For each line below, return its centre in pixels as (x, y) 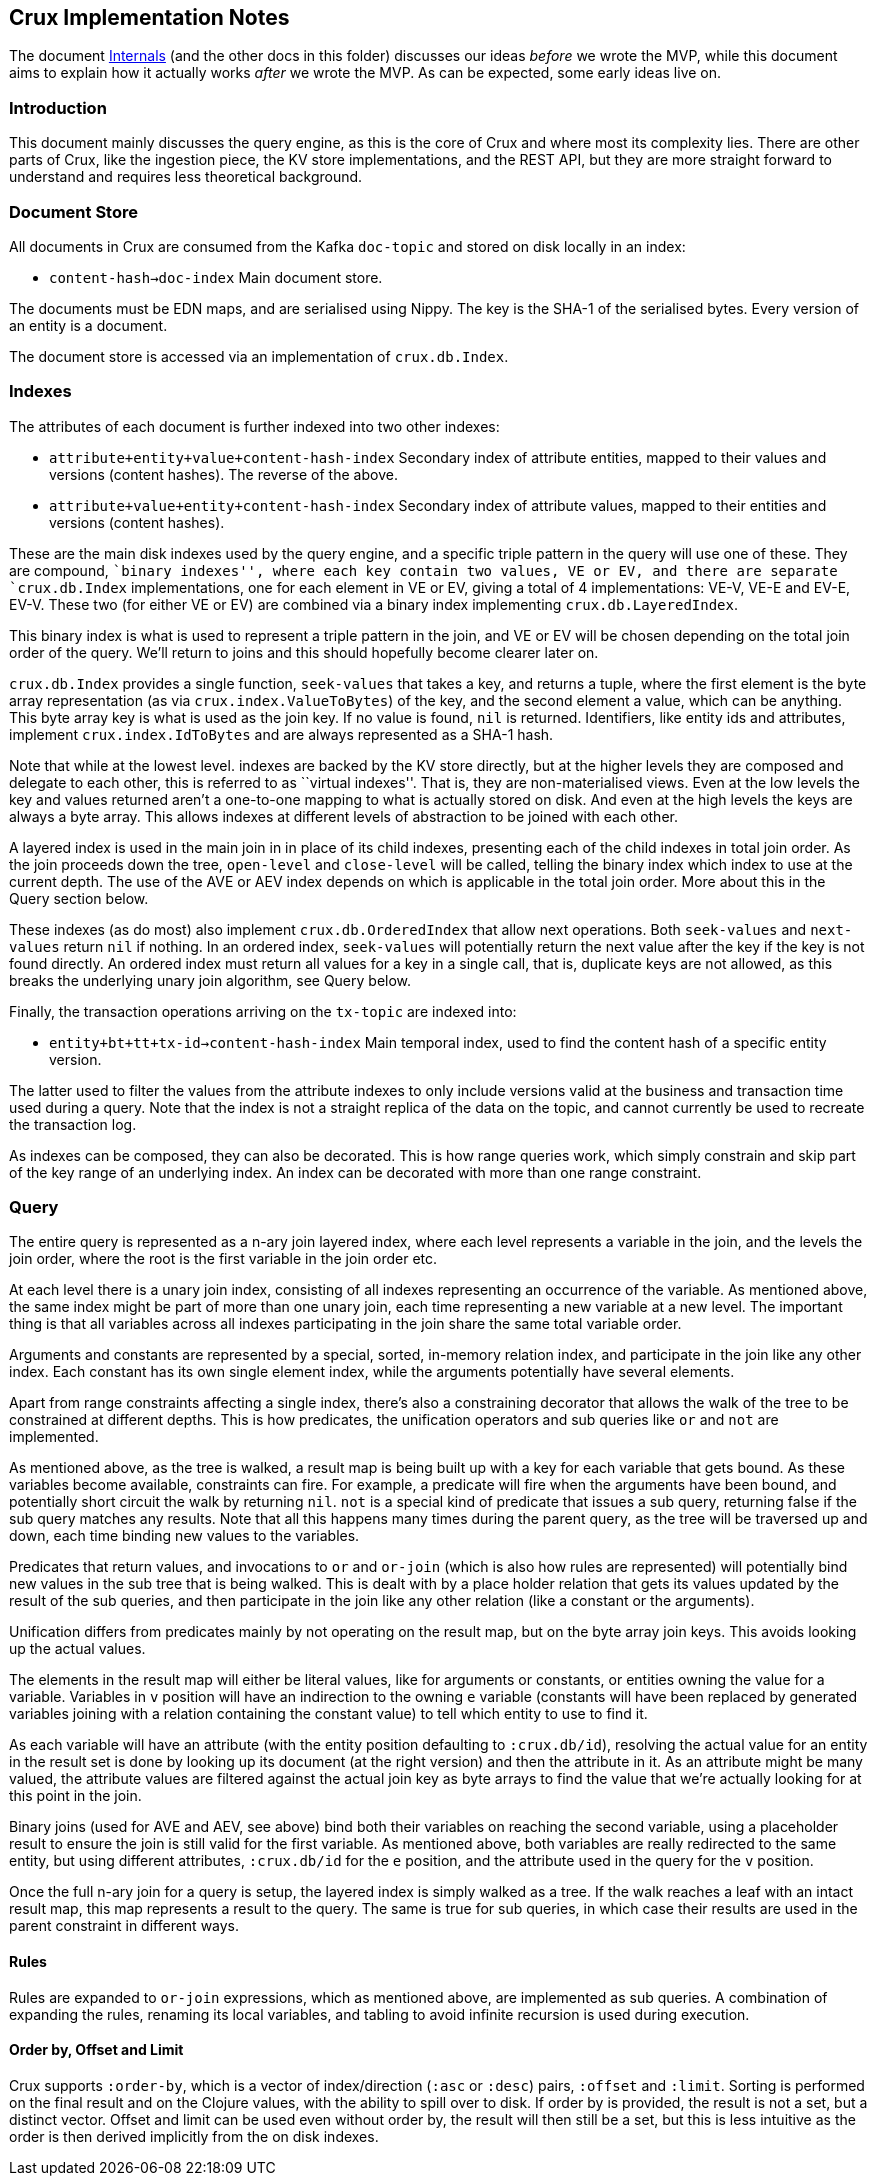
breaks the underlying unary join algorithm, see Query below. (210, 980)
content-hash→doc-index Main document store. (216, 277)
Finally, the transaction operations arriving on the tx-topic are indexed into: (263, 1011)
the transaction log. (73, 1124)
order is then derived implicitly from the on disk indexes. (194, 2136)
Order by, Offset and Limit (96, 2050)
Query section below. (79, 898)
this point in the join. (75, 1796)
